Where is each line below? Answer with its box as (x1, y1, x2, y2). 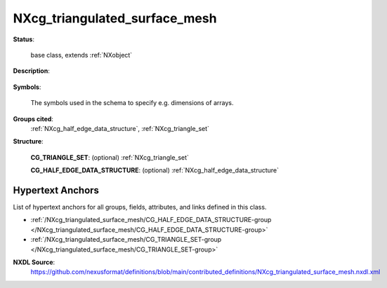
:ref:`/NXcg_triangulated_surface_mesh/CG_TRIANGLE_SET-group (30, 235, 222, 244)
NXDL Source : (13, 258, 55, 266)
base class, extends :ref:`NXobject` (30, 50, 133, 59)
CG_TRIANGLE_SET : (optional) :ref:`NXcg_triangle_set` (30, 153, 190, 161)
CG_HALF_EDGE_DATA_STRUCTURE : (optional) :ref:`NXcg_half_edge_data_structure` (30, 166, 280, 174)
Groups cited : (13, 114, 54, 123)
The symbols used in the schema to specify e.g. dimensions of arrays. (30, 99, 234, 107)
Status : (13, 35, 35, 43)
